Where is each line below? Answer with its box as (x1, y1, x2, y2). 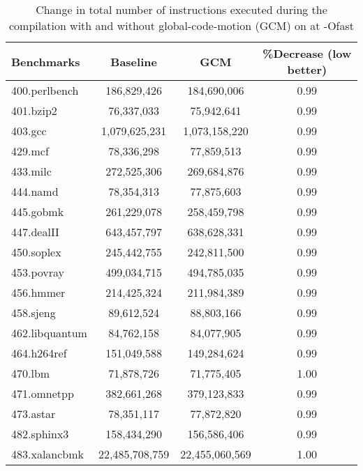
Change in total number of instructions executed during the (36, 1, 327, 17)
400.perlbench (11, 82, 79, 98)
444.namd (11, 183, 59, 199)
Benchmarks (11, 53, 80, 70)
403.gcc (11, 123, 47, 139)
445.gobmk (11, 203, 64, 219)
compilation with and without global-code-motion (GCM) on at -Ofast (8, 17, 355, 33)
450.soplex (11, 244, 61, 260)
